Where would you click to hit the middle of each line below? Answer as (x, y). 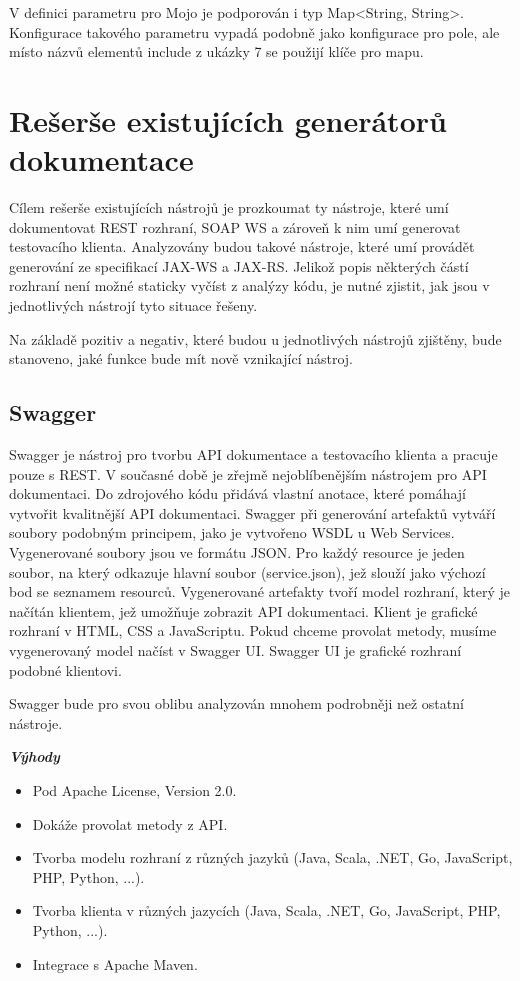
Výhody (34, 756)
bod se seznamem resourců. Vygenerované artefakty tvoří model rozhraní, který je (260, 591)
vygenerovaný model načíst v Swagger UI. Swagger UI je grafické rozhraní (235, 649)
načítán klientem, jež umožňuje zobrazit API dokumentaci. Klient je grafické (243, 610)
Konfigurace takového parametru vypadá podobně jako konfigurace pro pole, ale (254, 31)
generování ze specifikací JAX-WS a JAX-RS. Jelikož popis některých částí (239, 265)
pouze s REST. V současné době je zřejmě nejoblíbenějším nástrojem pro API (248, 473)
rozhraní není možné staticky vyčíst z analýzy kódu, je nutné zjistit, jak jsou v (249, 285)
